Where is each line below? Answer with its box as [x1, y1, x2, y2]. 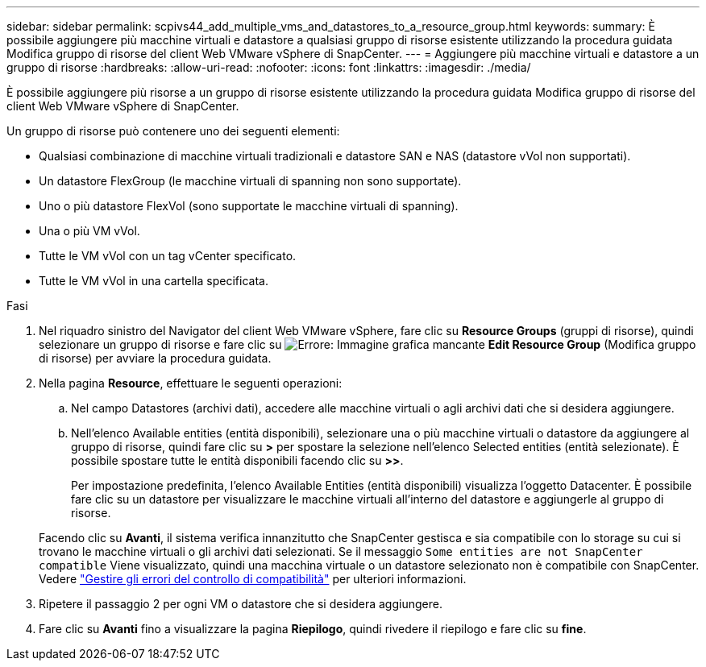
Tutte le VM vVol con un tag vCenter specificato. [39, 249, 297, 263]
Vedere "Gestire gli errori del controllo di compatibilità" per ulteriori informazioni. [39, 572, 467, 586]
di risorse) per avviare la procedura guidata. [39, 351, 272, 365]
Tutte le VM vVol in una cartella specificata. [39, 274, 268, 288]
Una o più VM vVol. [39, 224, 140, 238]
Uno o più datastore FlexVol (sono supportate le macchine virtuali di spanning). [39, 199, 459, 213]
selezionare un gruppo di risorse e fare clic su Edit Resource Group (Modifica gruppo [39, 338, 696, 351]
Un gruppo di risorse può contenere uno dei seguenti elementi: [6, 124, 340, 138]
